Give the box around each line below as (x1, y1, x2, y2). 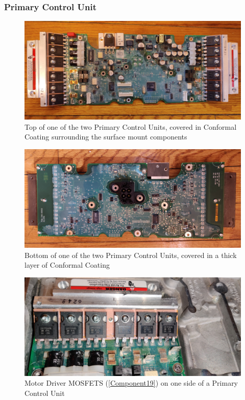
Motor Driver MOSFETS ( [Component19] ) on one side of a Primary (24, 378, 238, 388)
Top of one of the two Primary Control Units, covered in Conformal (24, 121, 237, 132)
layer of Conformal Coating (24, 260, 110, 270)
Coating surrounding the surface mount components (24, 131, 187, 142)
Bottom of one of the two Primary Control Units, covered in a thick (24, 249, 237, 260)
